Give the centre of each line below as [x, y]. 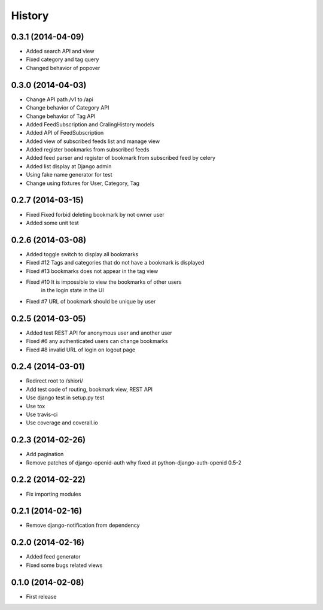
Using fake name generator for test [69, 175]
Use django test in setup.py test [65, 397]
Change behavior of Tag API [61, 116]
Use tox [36, 406]
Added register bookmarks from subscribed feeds [88, 150]
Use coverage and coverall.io [62, 423]
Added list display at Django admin [69, 166]
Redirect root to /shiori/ [55, 381]
